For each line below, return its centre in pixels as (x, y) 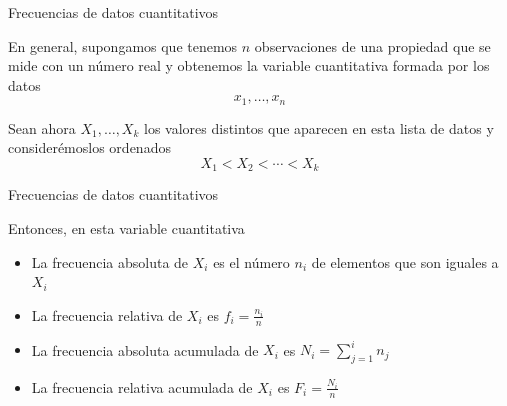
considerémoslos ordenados (89, 147)
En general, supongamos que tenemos (123, 45)
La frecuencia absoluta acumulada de (145, 349)
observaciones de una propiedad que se (372, 45)
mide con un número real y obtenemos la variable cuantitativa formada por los (249, 65)
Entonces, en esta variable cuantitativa (126, 228)
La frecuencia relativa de (107, 314)
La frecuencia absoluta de (110, 261)
